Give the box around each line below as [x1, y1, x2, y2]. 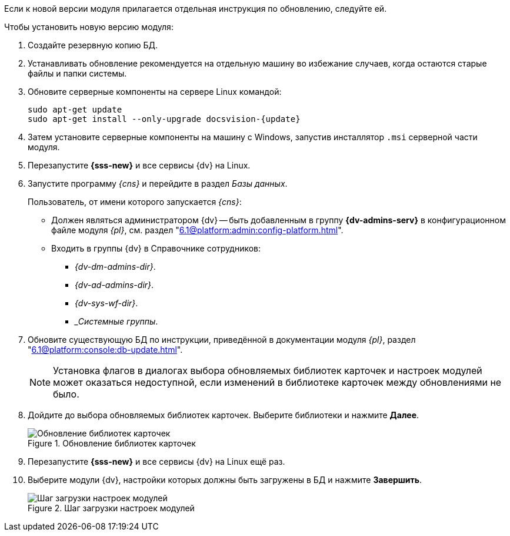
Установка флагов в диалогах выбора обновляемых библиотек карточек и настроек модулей [53, 365, 482, 376]
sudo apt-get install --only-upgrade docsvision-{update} [28, 114, 301, 124]
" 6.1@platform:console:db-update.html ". [28, 345, 183, 355]
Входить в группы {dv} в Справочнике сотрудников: [51, 243, 261, 253]
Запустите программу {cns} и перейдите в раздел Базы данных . [28, 178, 288, 188]
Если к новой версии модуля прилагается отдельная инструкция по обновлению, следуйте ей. [4, 4, 387, 14]
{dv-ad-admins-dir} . [75, 280, 154, 290]
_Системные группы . [75, 316, 158, 326]
